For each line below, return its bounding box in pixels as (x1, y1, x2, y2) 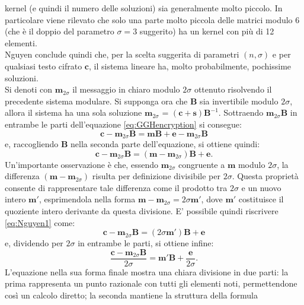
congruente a (178, 158, 225, 170)
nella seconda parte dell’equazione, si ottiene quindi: (71, 137, 260, 150)
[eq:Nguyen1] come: (5, 216, 75, 228)
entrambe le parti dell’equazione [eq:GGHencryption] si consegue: (5, 117, 242, 130)
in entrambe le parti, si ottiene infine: (78, 237, 214, 249)
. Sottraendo (218, 106, 264, 119)
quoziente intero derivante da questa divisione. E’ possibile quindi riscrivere (5, 204, 279, 217)
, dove (201, 193, 223, 205)
